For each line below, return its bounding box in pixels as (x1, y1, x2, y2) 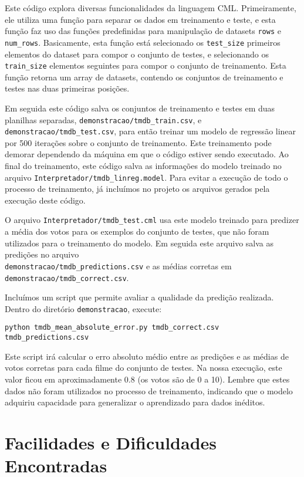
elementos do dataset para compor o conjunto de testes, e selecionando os (5, 48, 269, 60)
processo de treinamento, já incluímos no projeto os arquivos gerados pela (5, 182, 270, 195)
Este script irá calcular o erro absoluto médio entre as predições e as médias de (5, 350, 289, 362)
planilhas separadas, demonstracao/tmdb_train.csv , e (5, 113, 202, 126)
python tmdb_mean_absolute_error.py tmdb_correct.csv (5, 323, 219, 332)
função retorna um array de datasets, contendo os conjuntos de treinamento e (5, 70, 283, 83)
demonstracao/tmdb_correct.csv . (5, 271, 129, 283)
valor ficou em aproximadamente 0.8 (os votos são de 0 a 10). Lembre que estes (5, 373, 290, 385)
